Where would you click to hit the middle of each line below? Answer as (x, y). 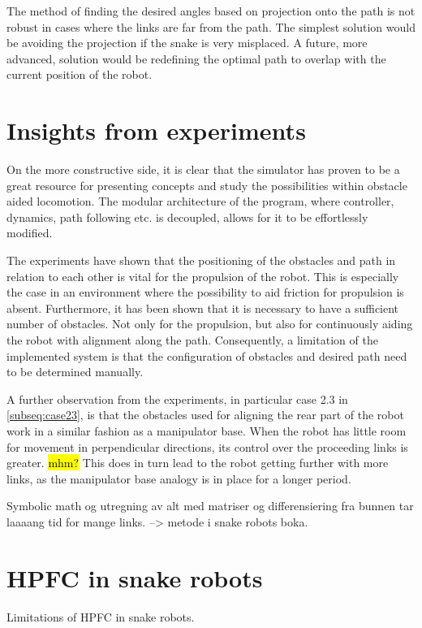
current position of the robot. (80, 74)
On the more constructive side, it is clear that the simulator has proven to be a (203, 169)
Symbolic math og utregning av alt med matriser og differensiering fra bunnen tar (210, 506)
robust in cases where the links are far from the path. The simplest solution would (211, 26)
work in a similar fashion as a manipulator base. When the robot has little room (207, 431)
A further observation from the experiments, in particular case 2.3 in (177, 398)
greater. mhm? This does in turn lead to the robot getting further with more (198, 463)
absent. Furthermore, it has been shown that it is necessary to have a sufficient (203, 308)
